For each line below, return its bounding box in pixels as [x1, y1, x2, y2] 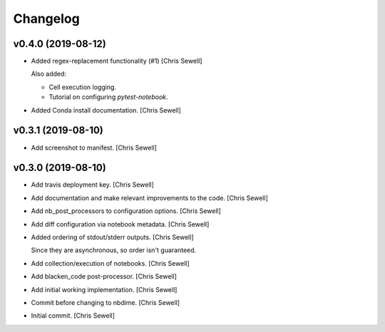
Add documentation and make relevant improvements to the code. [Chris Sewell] [31, 193, 269, 202]
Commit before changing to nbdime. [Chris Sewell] [31, 298, 180, 306]
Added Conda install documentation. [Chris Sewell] [31, 105, 181, 114]
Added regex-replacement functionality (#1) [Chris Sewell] [31, 57, 202, 66]
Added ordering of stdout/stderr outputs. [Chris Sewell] [31, 233, 194, 242]
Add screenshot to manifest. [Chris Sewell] [31, 143, 157, 152]
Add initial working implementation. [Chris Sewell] [31, 285, 178, 294]
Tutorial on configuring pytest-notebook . [48, 93, 168, 101]
